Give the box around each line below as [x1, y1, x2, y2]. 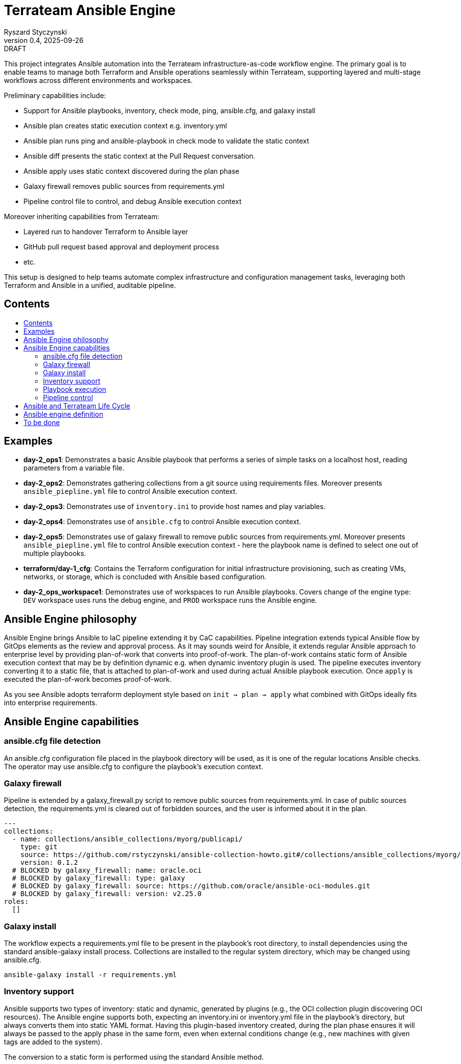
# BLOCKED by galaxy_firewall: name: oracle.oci [12, 866, 202, 875]
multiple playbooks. [23, 549, 86, 558]
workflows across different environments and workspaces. [4, 76, 193, 84]
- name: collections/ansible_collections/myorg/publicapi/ [12, 835, 243, 843]
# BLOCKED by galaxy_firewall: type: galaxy [12, 874, 185, 882]
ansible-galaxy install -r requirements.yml [4, 971, 177, 979]
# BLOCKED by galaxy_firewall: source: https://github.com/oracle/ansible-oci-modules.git [12, 882, 371, 890]
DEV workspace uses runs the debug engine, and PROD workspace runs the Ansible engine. [23, 596, 317, 605]
